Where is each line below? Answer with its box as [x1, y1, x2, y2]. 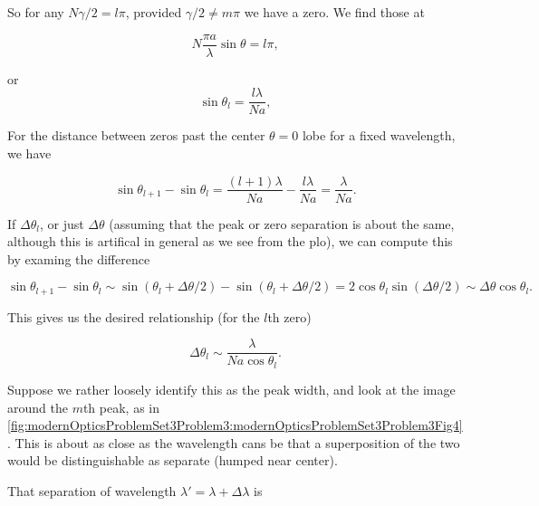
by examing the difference [7, 249, 150, 268]
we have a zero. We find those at [244, 3, 425, 21]
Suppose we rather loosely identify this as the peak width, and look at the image [7, 379, 456, 398]
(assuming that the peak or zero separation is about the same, [109, 214, 455, 233]
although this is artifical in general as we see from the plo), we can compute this [7, 232, 453, 251]
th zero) [267, 307, 312, 326]
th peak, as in [82, 397, 160, 416]
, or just [39, 214, 84, 233]
